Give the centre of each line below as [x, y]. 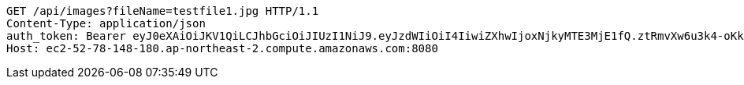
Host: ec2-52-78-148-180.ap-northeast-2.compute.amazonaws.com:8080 [222, 48]
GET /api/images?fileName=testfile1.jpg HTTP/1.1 [163, 11]
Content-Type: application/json [106, 23]
